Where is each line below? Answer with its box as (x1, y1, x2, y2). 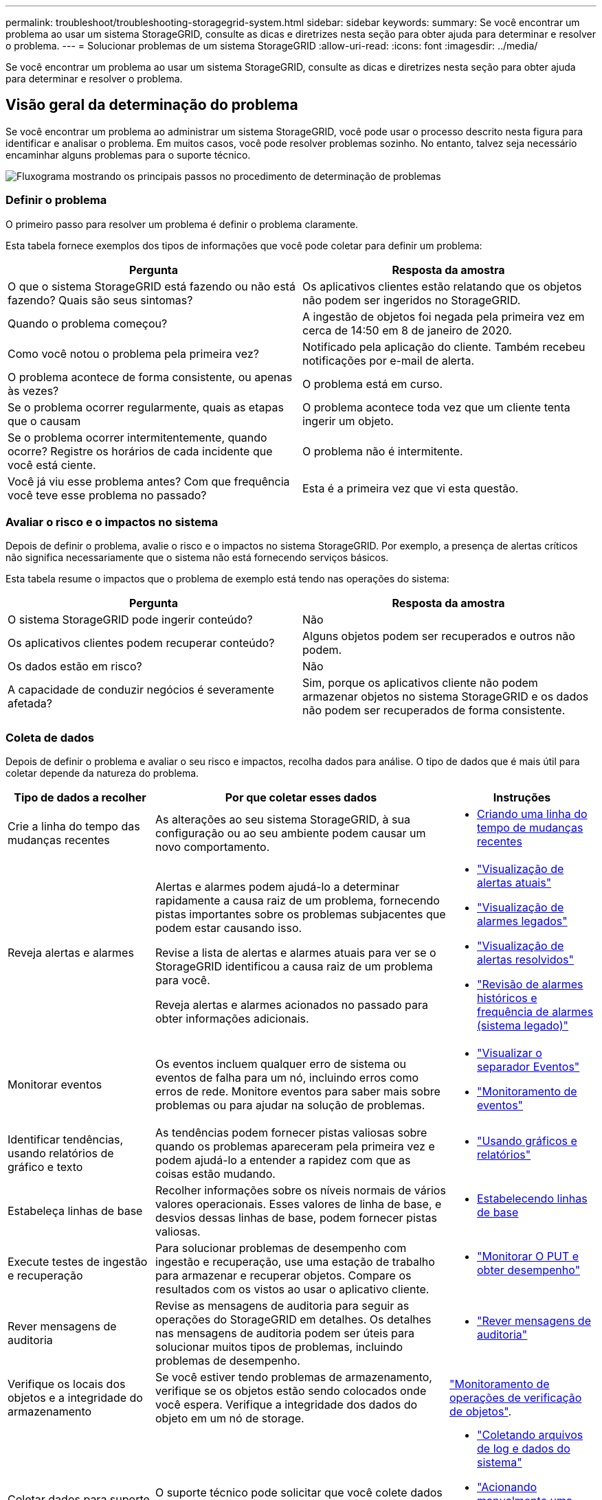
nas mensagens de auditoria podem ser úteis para (155, 1326, 415, 1341)
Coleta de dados (5, 730, 95, 745)
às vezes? (8, 383, 59, 398)
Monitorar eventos (8, 1078, 102, 1092)
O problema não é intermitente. (302, 444, 463, 458)
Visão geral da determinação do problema (5, 96, 298, 114)
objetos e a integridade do (8, 1391, 143, 1405)
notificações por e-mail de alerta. (302, 353, 475, 367)
